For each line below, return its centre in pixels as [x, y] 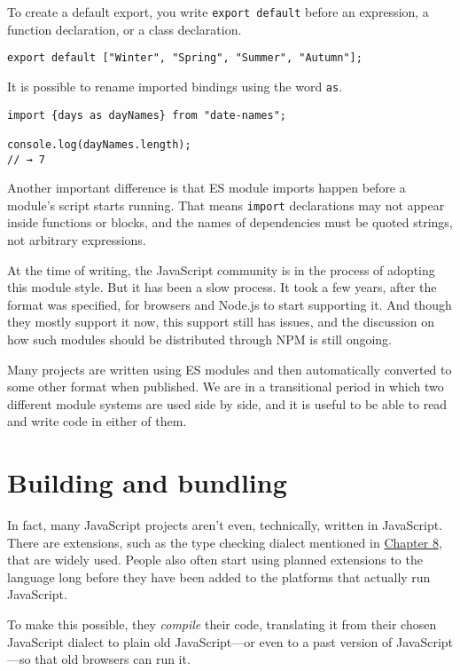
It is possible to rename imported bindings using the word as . [175, 86]
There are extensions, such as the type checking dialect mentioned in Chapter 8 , [225, 542]
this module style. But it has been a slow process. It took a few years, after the [222, 287]
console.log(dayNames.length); [99, 144]
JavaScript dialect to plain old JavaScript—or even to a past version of [200, 641]
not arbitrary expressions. [77, 240]
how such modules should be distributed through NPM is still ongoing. [200, 339]
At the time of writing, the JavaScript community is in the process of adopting [221, 269]
